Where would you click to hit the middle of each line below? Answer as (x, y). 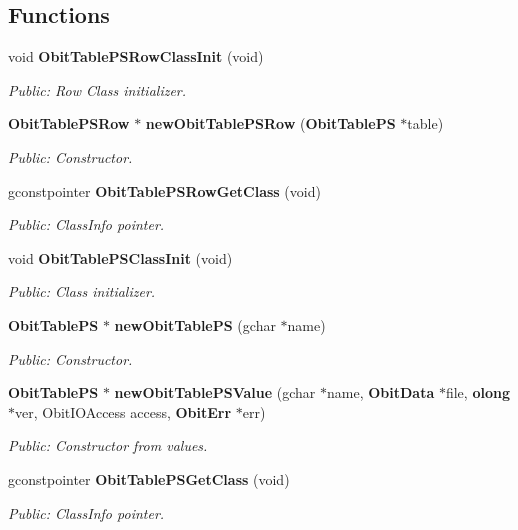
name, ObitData (381, 392)
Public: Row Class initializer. (97, 89)
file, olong (477, 392)
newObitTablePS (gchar (195, 324)
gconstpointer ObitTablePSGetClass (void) (149, 478)
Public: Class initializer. (82, 291)
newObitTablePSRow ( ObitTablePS (270, 123)
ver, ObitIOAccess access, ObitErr (123, 411)
